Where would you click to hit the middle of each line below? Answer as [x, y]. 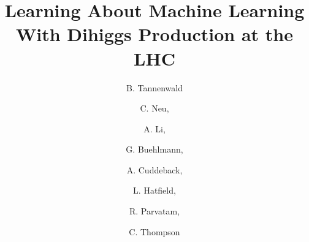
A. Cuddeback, [154, 169]
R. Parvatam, [154, 211]
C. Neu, [154, 108]
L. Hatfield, [154, 190]
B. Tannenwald [154, 87]
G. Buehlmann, [154, 149]
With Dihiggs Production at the [154, 34]
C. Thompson [154, 231]
